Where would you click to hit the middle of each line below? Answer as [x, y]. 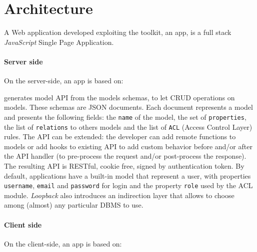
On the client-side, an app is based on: [63, 243]
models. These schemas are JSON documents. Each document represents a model [128, 107]
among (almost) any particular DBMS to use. [74, 205]
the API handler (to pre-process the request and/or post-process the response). [125, 156]
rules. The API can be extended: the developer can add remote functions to [120, 136]
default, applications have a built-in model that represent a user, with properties [127, 175]
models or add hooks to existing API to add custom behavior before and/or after [128, 146]
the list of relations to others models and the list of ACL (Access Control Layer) [128, 126]
